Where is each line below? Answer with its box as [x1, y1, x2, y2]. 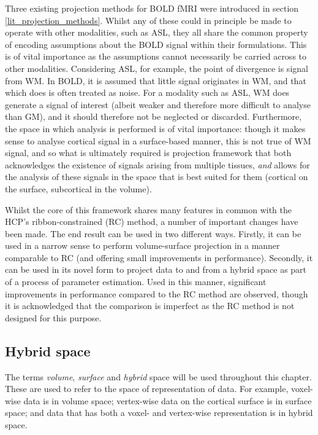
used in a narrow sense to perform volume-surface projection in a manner [5, 239, 280, 252]
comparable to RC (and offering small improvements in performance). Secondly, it [5, 251, 313, 264]
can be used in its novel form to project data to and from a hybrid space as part [5, 263, 307, 276]
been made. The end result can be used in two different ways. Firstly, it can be [5, 227, 301, 240]
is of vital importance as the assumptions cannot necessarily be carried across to [5, 50, 307, 63]
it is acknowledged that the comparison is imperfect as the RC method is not [5, 299, 295, 312]
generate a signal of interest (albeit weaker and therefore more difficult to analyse [5, 98, 311, 111]
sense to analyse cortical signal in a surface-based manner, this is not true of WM [5, 134, 311, 147]
